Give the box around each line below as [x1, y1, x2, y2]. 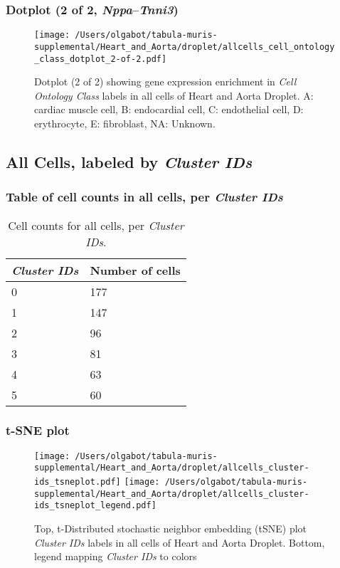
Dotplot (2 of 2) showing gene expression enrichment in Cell [34, 74, 297, 89]
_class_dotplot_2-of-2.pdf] [34, 53, 167, 64]
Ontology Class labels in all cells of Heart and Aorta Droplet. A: [34, 88, 314, 102]
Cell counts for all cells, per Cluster [8, 216, 184, 233]
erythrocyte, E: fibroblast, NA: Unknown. [34, 115, 216, 130]
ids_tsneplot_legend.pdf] [34, 500, 156, 511]
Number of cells [90, 261, 181, 278]
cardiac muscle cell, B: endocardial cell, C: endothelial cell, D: [34, 102, 304, 117]
